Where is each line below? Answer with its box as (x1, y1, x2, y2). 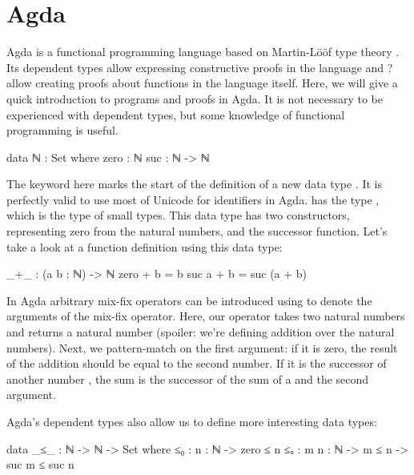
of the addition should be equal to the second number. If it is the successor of (6, 355, 387, 372)
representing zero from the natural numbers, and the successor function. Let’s (6, 223, 388, 240)
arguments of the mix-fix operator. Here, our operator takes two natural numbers (6, 308, 405, 324)
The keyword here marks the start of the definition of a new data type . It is (6, 175, 382, 192)
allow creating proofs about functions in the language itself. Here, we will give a (6, 74, 398, 91)
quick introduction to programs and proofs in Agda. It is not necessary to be (6, 90, 383, 107)
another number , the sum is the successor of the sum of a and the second (6, 370, 369, 387)
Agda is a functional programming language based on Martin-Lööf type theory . (6, 43, 400, 60)
